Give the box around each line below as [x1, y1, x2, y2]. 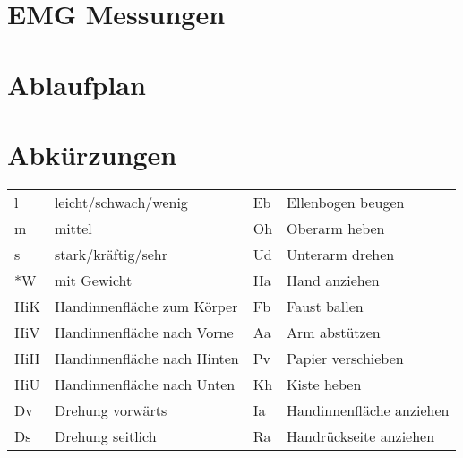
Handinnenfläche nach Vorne [54, 321, 234, 342]
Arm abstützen [287, 321, 381, 342]
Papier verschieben [287, 347, 404, 368]
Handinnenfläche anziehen [287, 399, 450, 420]
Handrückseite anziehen [287, 425, 435, 446]
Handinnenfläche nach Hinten [54, 347, 239, 368]
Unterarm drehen [287, 243, 395, 264]
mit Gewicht [54, 269, 133, 290]
